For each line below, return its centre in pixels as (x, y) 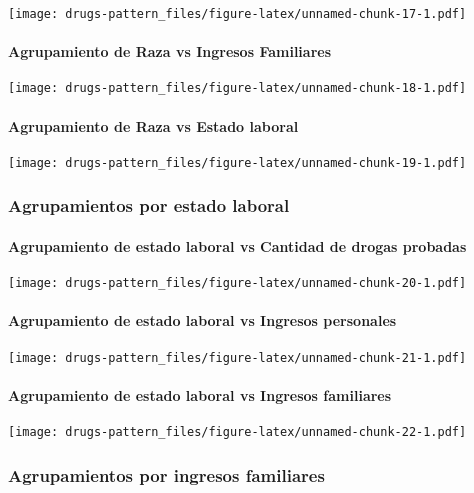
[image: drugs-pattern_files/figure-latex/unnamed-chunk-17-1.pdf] (237, 14)
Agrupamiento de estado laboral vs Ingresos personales (202, 320)
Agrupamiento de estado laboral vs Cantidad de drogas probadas (237, 246)
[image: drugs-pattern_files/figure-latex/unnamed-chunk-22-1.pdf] (237, 432)
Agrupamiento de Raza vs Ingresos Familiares (170, 51)
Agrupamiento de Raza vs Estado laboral (153, 125)
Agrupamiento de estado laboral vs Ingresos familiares (200, 394)
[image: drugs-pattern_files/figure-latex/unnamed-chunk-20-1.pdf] (237, 283)
